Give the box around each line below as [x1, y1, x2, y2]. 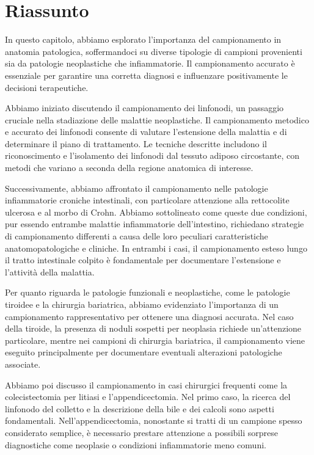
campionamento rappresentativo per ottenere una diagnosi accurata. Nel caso [5, 310, 294, 322]
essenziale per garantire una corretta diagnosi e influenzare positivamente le [5, 68, 288, 81]
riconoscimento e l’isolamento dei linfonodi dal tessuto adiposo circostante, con [5, 149, 299, 162]
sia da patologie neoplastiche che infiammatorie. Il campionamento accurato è [5, 57, 295, 70]
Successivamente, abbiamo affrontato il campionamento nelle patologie [5, 181, 268, 194]
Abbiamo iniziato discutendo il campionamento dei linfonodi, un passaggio [5, 101, 284, 114]
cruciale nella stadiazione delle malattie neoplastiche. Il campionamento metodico [5, 113, 309, 126]
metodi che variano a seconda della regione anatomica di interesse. [5, 161, 254, 174]
